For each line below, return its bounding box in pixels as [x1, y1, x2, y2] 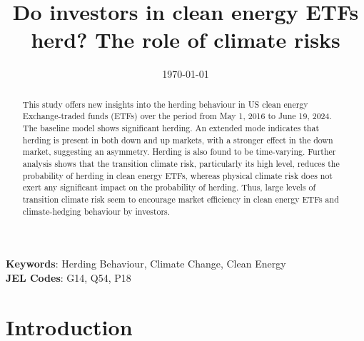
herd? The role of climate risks [31, 25, 340, 54]
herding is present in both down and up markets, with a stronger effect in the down [22, 133, 333, 146]
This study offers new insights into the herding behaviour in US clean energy [22, 98, 308, 110]
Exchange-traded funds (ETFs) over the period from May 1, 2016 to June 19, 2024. [22, 110, 332, 122]
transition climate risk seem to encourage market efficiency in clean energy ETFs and [22, 193, 339, 205]
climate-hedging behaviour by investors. [22, 205, 171, 217]
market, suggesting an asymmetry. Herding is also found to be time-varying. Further [22, 146, 336, 158]
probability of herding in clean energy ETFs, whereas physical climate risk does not [22, 169, 333, 181]
